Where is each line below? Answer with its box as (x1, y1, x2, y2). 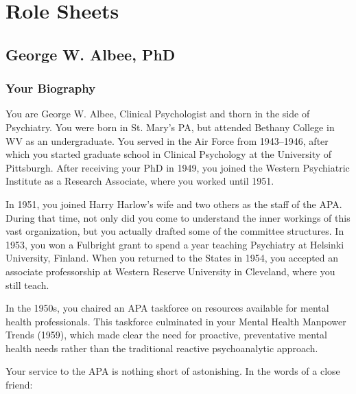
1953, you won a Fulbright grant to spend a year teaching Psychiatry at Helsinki (5, 237, 344, 251)
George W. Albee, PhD (5, 43, 176, 65)
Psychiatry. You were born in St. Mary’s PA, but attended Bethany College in (5, 119, 335, 134)
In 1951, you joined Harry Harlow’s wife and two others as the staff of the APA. (5, 196, 342, 211)
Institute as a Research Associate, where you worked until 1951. (5, 174, 274, 188)
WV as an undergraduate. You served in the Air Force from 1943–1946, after (5, 133, 329, 148)
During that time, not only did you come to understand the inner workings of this (5, 210, 351, 224)
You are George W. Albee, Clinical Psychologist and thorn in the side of (5, 106, 310, 121)
